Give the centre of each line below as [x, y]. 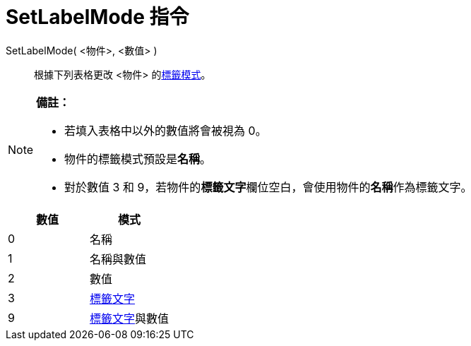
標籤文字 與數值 [130, 318]
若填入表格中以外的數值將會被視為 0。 [166, 130]
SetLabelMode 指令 [97, 17]
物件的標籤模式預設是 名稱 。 [138, 159]
